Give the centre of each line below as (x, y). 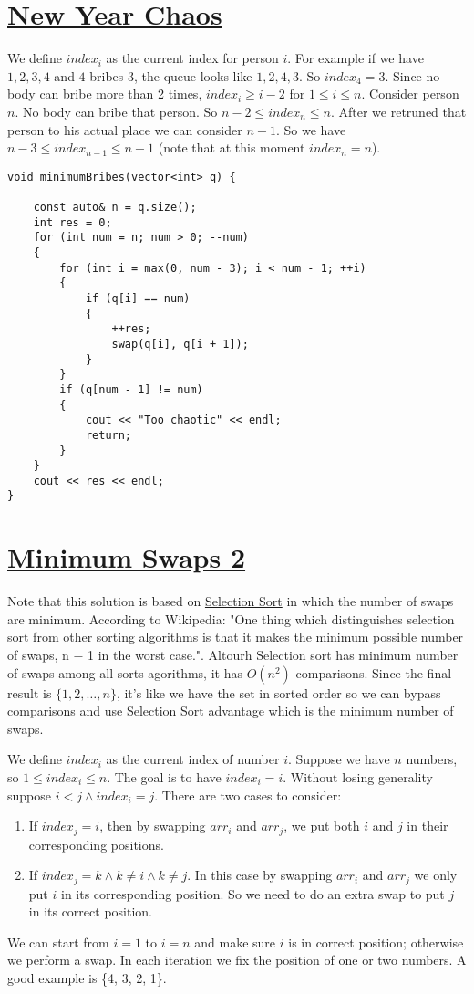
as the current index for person (192, 58)
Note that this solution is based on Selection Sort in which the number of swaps (231, 601)
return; (108, 435)
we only (436, 875)
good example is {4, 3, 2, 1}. (87, 978)
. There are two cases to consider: (248, 795)
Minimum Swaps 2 (127, 557)
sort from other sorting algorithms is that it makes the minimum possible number (236, 637)
